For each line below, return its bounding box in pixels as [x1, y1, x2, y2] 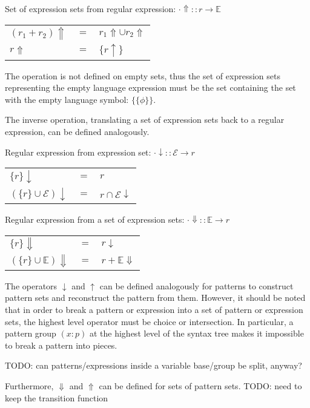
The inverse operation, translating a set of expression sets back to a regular [5, 113, 285, 126]
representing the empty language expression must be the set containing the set [5, 81, 296, 94]
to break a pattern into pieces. [5, 338, 117, 351]
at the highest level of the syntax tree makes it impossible [89, 327, 304, 340]
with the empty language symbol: [5, 93, 129, 105]
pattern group [5, 327, 56, 340]
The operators [5, 279, 58, 292]
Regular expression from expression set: [5, 145, 151, 158]
